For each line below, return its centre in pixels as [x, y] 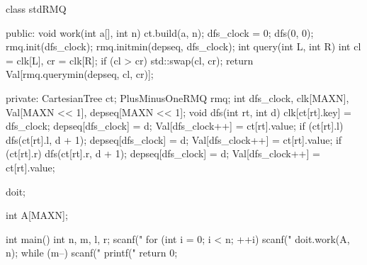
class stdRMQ [36, 9]
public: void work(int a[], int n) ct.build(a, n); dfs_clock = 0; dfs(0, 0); [160, 32]
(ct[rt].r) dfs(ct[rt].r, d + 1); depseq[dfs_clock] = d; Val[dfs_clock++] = [163, 153]
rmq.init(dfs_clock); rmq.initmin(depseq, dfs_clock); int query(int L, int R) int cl [183, 46]
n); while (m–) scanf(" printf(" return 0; [92, 253]
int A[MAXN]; [37, 215]
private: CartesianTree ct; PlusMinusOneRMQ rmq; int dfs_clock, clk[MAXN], [177, 97]
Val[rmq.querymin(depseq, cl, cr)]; [80, 74]
